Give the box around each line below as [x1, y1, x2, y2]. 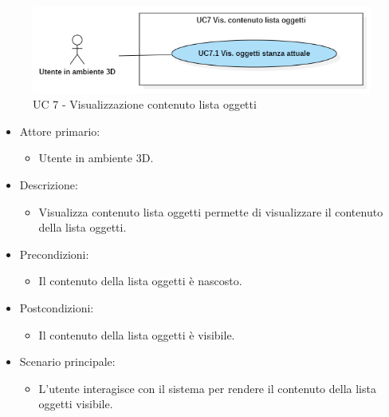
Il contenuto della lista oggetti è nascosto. [38, 272, 242, 289]
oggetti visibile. [38, 395, 113, 412]
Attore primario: [19, 122, 100, 139]
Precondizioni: [19, 245, 89, 262]
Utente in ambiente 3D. [38, 149, 154, 166]
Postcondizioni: [19, 299, 94, 316]
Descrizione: [19, 177, 78, 193]
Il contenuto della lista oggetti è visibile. [38, 326, 235, 343]
